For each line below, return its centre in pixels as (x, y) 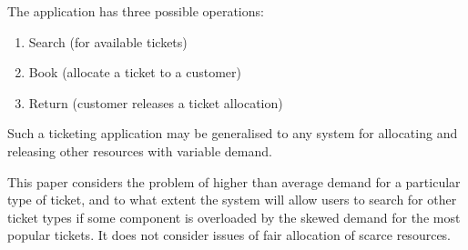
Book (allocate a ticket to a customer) (135, 72)
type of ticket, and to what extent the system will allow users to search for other (232, 200)
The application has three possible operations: (136, 11)
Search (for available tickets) (108, 41)
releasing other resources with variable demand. (140, 150)
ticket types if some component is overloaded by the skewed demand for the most (234, 217)
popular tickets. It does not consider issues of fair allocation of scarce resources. (229, 235)
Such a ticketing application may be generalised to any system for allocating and (233, 133)
